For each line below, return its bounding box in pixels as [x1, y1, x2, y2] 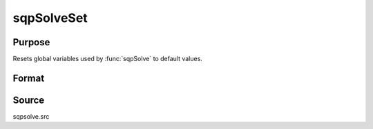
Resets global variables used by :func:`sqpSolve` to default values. [12, 55, 203, 63]
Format [12, 72, 45, 84]
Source [12, 94, 45, 106]
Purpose [12, 36, 50, 48]
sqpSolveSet [12, 10, 88, 25]
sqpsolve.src [12, 112, 50, 120]
